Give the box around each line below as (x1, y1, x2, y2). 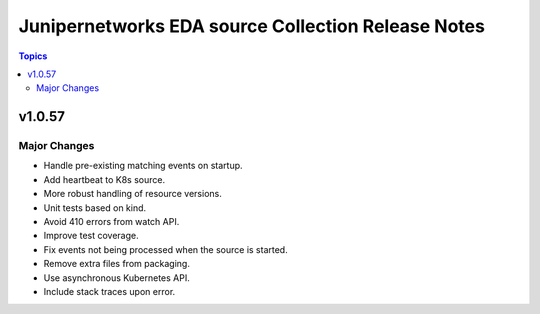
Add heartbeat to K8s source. (43, 173, 165, 185)
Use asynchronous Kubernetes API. (43, 271, 190, 284)
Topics (18, 50, 48, 62)
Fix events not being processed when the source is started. (43, 243, 289, 255)
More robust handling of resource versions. (43, 188, 222, 200)
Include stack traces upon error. (43, 286, 176, 297)
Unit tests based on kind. (43, 201, 147, 214)
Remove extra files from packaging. (43, 258, 190, 270)
